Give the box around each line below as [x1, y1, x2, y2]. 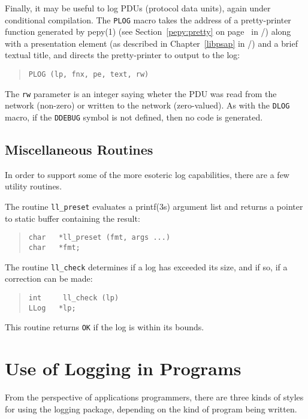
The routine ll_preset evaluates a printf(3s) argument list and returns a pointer [5, 200, 303, 213]
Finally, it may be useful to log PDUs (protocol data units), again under [5, 2, 271, 14]
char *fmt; [28, 243, 80, 252]
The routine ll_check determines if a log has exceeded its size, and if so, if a [5, 260, 288, 273]
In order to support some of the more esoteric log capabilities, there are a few [5, 168, 289, 180]
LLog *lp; [28, 303, 76, 312]
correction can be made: [5, 272, 93, 285]
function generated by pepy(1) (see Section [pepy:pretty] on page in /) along [5, 25, 291, 38]
